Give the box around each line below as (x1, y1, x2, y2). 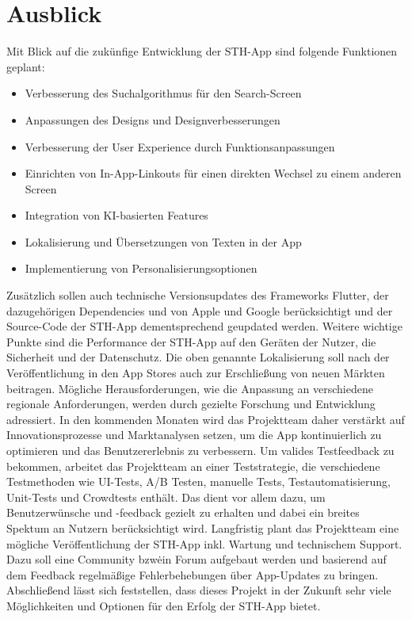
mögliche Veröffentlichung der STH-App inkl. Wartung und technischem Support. (6, 535, 402, 552)
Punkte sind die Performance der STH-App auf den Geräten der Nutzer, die (6, 333, 376, 350)
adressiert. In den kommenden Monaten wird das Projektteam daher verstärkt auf (6, 411, 405, 427)
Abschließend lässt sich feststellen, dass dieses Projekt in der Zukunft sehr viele (6, 582, 391, 598)
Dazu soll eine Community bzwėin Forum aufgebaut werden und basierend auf (6, 551, 387, 567)
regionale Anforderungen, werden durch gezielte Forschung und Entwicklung (6, 395, 376, 412)
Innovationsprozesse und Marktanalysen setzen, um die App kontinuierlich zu (6, 426, 382, 443)
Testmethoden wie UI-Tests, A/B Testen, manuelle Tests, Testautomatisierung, (6, 473, 391, 490)
